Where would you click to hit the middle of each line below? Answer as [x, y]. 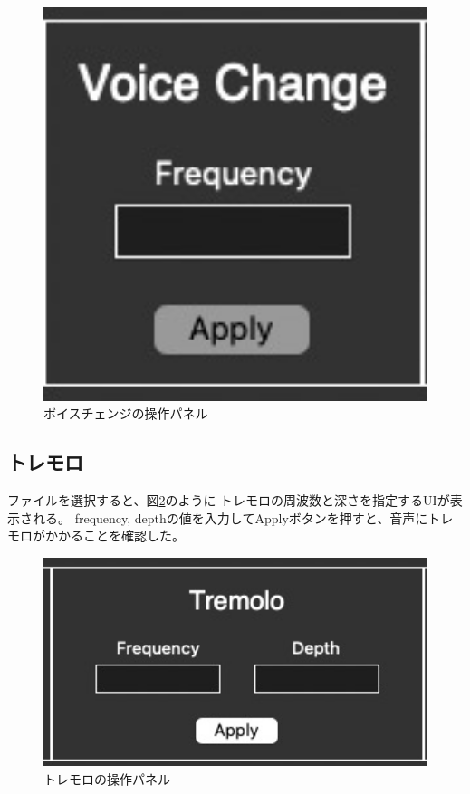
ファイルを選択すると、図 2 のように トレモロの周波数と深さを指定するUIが [229, 500]
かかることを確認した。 [115, 536]
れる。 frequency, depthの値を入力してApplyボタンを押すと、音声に [230, 517]
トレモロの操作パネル [107, 778]
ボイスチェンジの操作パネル [126, 413]
